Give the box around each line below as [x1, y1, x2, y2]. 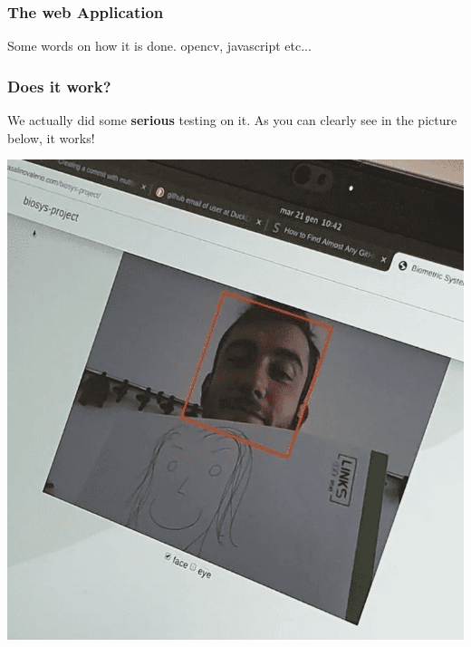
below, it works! [7, 128, 95, 147]
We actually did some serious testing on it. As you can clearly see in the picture [7, 111, 457, 130]
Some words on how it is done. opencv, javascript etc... [7, 36, 312, 55]
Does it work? [7, 74, 111, 97]
